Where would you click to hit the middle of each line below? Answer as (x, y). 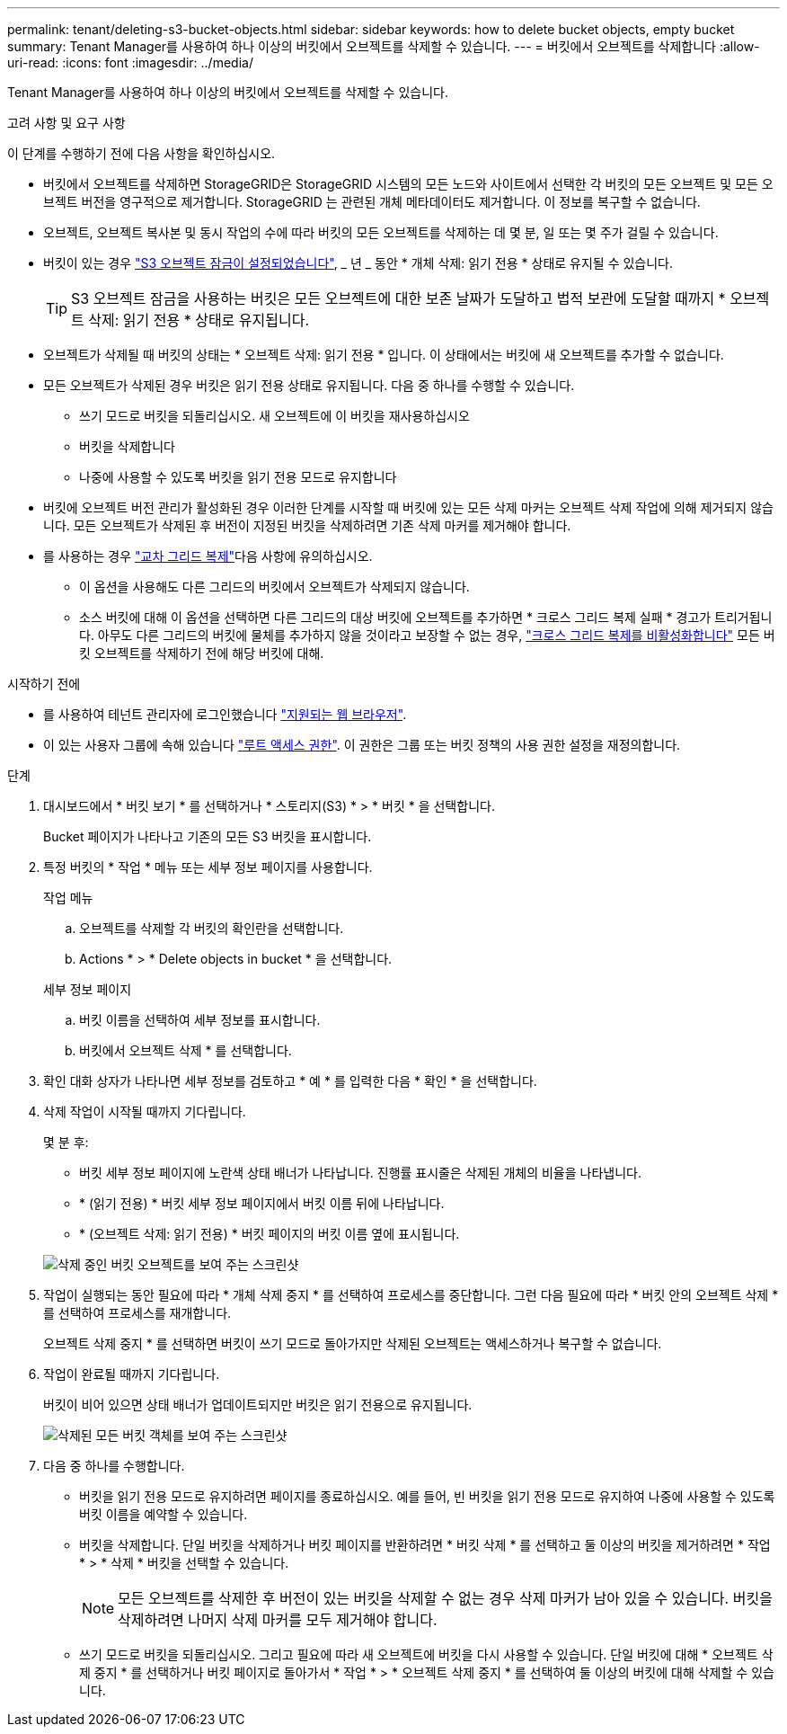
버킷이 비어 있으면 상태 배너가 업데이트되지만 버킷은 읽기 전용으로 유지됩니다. (258, 1405)
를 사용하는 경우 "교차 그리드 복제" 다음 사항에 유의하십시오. (208, 556)
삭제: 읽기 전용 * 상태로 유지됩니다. (199, 320)
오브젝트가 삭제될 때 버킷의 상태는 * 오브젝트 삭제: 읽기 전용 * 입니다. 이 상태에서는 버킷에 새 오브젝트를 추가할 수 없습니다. (384, 355)
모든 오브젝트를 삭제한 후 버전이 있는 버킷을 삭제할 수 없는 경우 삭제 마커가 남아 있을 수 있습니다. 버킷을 (445, 1598)
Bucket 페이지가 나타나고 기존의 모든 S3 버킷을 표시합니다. (208, 836)
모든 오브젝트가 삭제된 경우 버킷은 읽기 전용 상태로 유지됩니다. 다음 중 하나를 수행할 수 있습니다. (309, 385)
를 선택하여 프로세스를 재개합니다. (137, 1313)
